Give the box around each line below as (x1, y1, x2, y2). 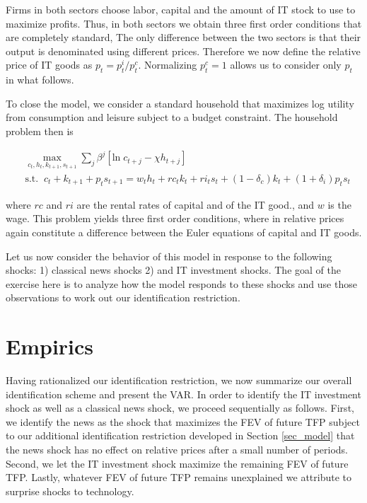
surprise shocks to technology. (6, 483, 134, 498)
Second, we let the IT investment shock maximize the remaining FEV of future (6, 456, 349, 470)
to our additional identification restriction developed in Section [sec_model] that (6, 428, 355, 443)
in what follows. (6, 72, 74, 87)
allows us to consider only (230, 57, 342, 72)
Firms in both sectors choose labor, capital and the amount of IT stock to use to (6, 2, 356, 16)
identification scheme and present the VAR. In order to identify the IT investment (6, 386, 361, 401)
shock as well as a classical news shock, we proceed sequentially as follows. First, (6, 400, 354, 415)
